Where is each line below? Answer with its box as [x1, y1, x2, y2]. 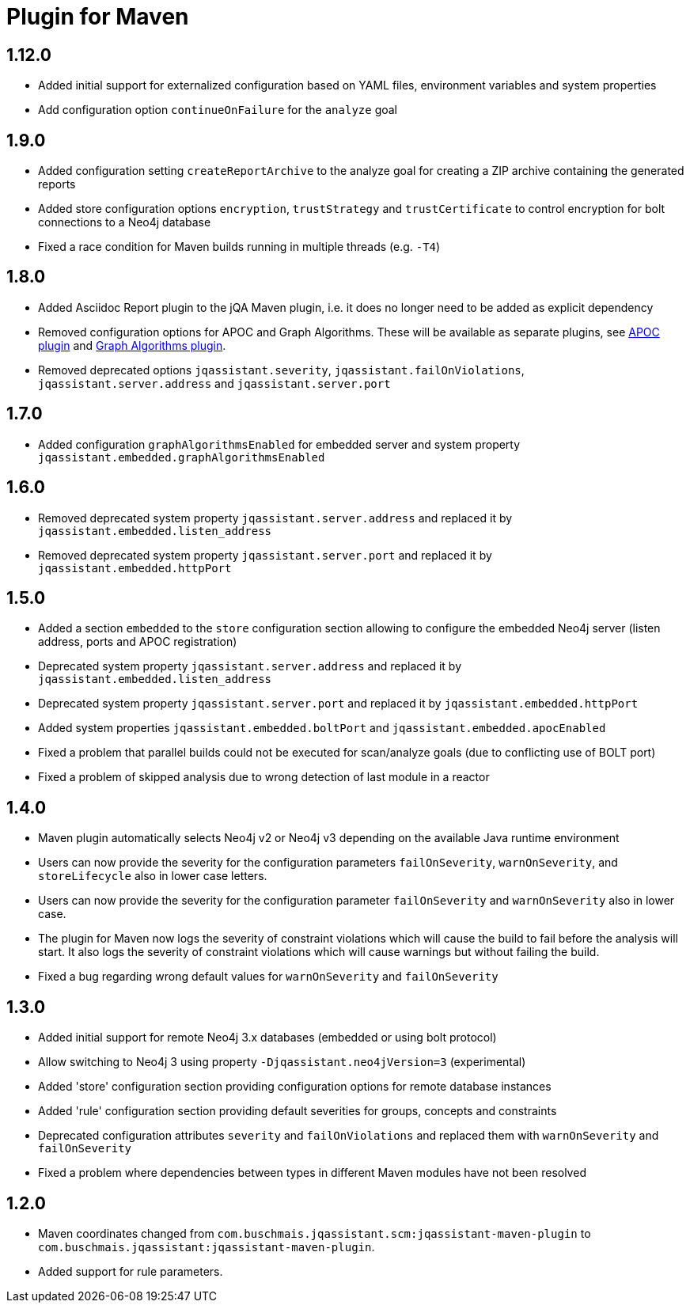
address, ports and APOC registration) [38, 635, 237, 649]
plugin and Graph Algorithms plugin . [38, 338, 226, 352]
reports [38, 177, 76, 192]
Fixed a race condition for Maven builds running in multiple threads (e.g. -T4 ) [38, 240, 441, 254]
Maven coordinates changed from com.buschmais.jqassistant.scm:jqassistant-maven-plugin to [38, 1226, 591, 1240]
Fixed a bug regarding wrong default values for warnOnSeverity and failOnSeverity [38, 969, 499, 984]
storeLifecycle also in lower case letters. [38, 869, 267, 883]
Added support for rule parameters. [38, 1264, 223, 1278]
